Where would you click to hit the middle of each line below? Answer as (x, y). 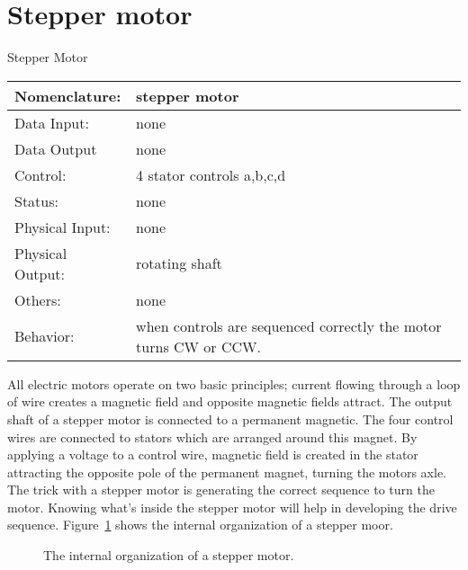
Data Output (56, 148)
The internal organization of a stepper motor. (169, 555)
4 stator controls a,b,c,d (211, 174)
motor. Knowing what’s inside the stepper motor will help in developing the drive (232, 507)
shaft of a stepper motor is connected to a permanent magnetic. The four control (230, 419)
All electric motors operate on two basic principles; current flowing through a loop (234, 383)
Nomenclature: (68, 95)
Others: (38, 299)
